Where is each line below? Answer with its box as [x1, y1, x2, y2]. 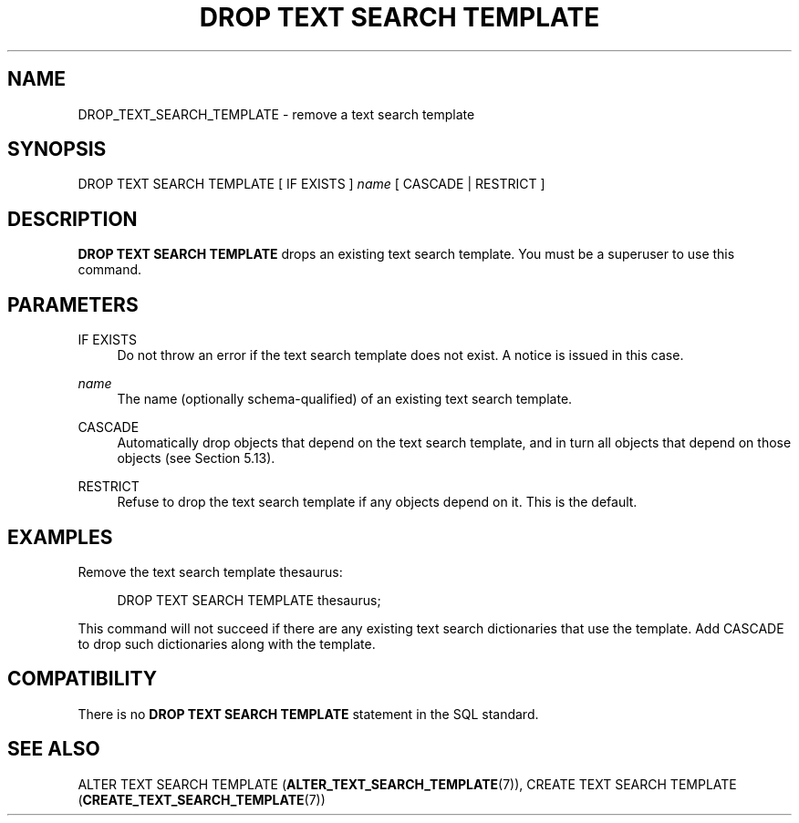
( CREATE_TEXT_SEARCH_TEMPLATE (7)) [78, 791, 326, 808]
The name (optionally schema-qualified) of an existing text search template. [117, 391, 573, 407]
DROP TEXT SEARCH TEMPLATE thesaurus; [117, 592, 381, 608]
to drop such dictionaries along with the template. [78, 635, 376, 652]
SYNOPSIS [7, 138, 107, 161]
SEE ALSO [7, 737, 100, 761]
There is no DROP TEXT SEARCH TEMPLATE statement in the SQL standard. [78, 705, 539, 722]
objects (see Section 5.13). [117, 450, 275, 467]
